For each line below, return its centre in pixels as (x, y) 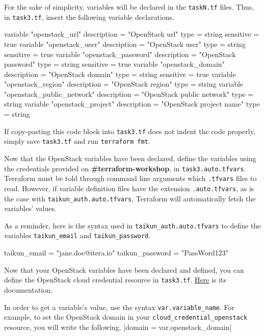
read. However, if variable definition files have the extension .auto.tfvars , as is (129, 188)
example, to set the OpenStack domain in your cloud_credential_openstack (126, 317)
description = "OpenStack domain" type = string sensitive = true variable (120, 74)
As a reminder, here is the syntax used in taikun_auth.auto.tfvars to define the (132, 225)
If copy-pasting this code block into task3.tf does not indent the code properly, (130, 131)
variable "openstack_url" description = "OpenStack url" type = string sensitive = (132, 34)
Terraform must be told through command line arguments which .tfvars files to (130, 178)
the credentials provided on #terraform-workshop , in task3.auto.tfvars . (125, 168)
